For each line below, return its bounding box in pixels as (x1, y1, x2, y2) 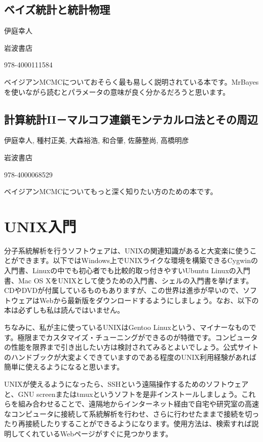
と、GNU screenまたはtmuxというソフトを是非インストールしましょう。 (4, 388, 242, 399)
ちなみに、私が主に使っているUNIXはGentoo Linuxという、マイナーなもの (4, 322, 249, 333)
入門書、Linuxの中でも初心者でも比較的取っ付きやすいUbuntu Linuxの (4, 265, 236, 276)
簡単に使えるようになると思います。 (4, 361, 124, 372)
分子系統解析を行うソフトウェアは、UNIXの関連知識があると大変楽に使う (4, 245, 250, 255)
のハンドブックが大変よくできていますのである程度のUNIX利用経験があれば (4, 351, 256, 362)
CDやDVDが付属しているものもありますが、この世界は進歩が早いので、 (4, 285, 243, 296)
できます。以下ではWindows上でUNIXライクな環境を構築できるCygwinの (18, 255, 258, 266)
